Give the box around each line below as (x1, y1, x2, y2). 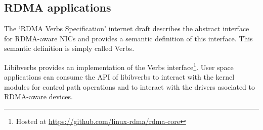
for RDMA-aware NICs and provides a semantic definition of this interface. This (4, 33, 253, 43)
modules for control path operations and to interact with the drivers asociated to (4, 81, 255, 92)
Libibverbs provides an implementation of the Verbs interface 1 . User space (4, 60, 234, 72)
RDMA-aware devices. (4, 91, 73, 102)
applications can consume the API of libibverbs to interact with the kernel (4, 72, 235, 82)
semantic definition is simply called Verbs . (4, 43, 135, 53)
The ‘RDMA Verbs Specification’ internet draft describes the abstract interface (4, 23, 249, 34)
